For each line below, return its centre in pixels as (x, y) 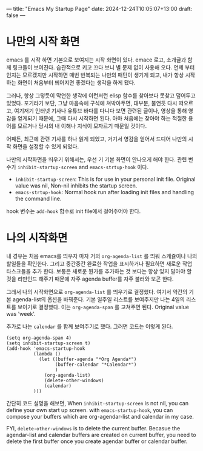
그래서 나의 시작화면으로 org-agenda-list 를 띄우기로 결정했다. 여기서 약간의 (97, 292)
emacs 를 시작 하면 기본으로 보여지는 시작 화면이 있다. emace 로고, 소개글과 (96, 60)
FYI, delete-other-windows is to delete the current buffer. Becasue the (93, 428)
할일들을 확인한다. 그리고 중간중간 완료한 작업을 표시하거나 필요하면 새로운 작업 (99, 264)
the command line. (38, 198)
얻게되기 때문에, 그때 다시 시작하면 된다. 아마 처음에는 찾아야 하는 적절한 (102, 118)
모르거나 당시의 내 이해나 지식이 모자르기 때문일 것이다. (82, 126)
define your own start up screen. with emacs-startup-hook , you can (90, 410)
